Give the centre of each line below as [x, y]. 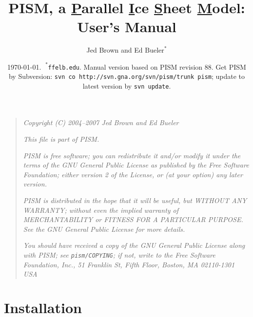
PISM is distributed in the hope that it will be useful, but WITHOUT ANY [135, 200]
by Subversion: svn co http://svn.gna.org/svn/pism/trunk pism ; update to [127, 76]
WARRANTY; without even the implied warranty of [101, 210]
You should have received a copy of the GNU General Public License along [134, 245]
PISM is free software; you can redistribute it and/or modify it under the [132, 155]
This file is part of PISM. [61, 139]
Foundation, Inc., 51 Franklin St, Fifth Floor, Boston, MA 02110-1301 [129, 264]
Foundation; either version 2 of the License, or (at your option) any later [133, 174]
